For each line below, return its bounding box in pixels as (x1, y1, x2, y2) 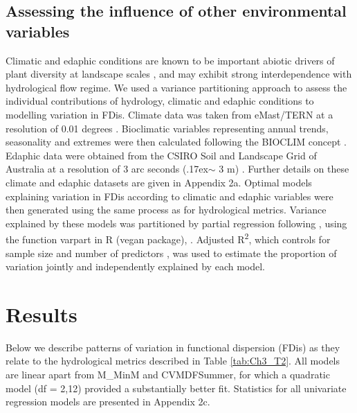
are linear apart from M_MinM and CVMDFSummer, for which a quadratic (6, 367, 330, 382)
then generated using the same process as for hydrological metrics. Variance (6, 202, 327, 217)
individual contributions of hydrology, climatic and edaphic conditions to (6, 94, 314, 108)
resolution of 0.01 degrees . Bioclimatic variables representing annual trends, (6, 121, 329, 135)
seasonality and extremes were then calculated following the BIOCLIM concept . (6, 134, 347, 149)
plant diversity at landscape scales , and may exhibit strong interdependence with (6, 67, 352, 81)
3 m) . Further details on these (219, 161, 349, 176)
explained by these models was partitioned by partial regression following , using (6, 216, 347, 230)
